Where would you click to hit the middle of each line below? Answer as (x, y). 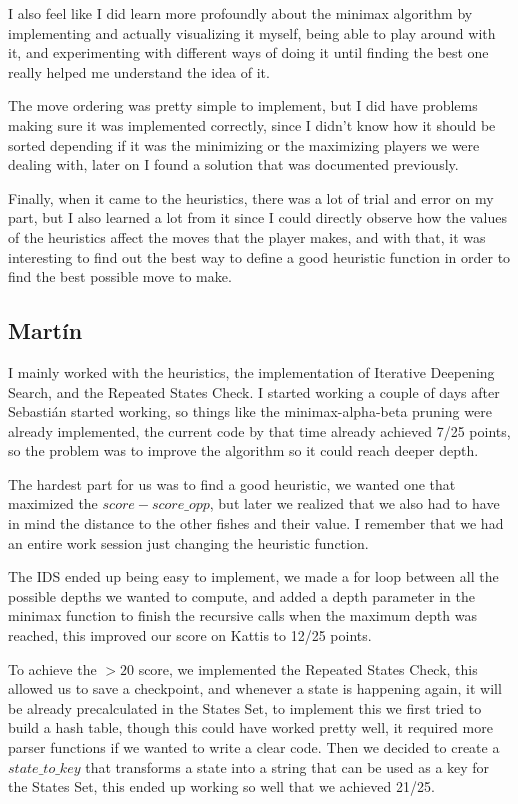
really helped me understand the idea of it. (139, 71)
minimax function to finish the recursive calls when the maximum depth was (242, 615)
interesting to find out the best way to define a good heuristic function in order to (259, 256)
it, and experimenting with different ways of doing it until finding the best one (248, 52)
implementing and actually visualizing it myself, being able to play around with (252, 32)
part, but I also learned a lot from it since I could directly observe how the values (258, 217)
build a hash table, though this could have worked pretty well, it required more (250, 727)
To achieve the (52, 668)
